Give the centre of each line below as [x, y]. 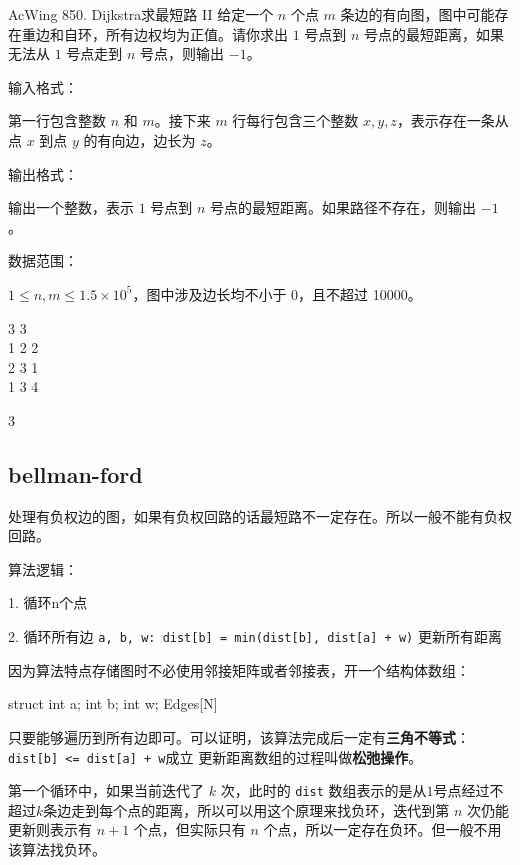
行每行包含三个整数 [295, 120]
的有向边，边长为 [139, 139]
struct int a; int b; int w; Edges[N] [113, 703]
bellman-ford [75, 473]
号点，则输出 [182, 53]
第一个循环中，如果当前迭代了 [106, 790]
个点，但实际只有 [189, 829]
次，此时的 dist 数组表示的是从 [323, 790]
